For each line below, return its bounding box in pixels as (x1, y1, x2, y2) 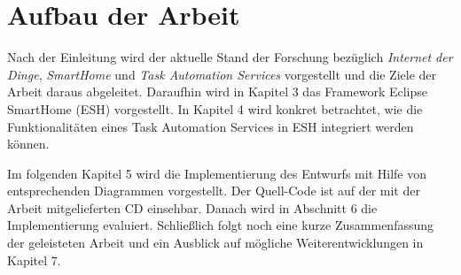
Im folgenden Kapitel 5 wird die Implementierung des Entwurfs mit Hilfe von (7, 164, 426, 182)
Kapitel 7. (7, 250, 61, 269)
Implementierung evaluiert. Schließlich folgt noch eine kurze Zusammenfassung (7, 216, 434, 234)
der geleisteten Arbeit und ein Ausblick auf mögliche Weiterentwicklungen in (7, 233, 424, 252)
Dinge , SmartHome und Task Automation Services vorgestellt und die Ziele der (7, 65, 437, 83)
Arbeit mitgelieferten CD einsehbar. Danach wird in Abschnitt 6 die (7, 198, 378, 217)
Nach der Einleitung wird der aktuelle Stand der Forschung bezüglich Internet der (7, 48, 453, 66)
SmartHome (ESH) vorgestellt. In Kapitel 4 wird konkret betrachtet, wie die (7, 99, 423, 118)
